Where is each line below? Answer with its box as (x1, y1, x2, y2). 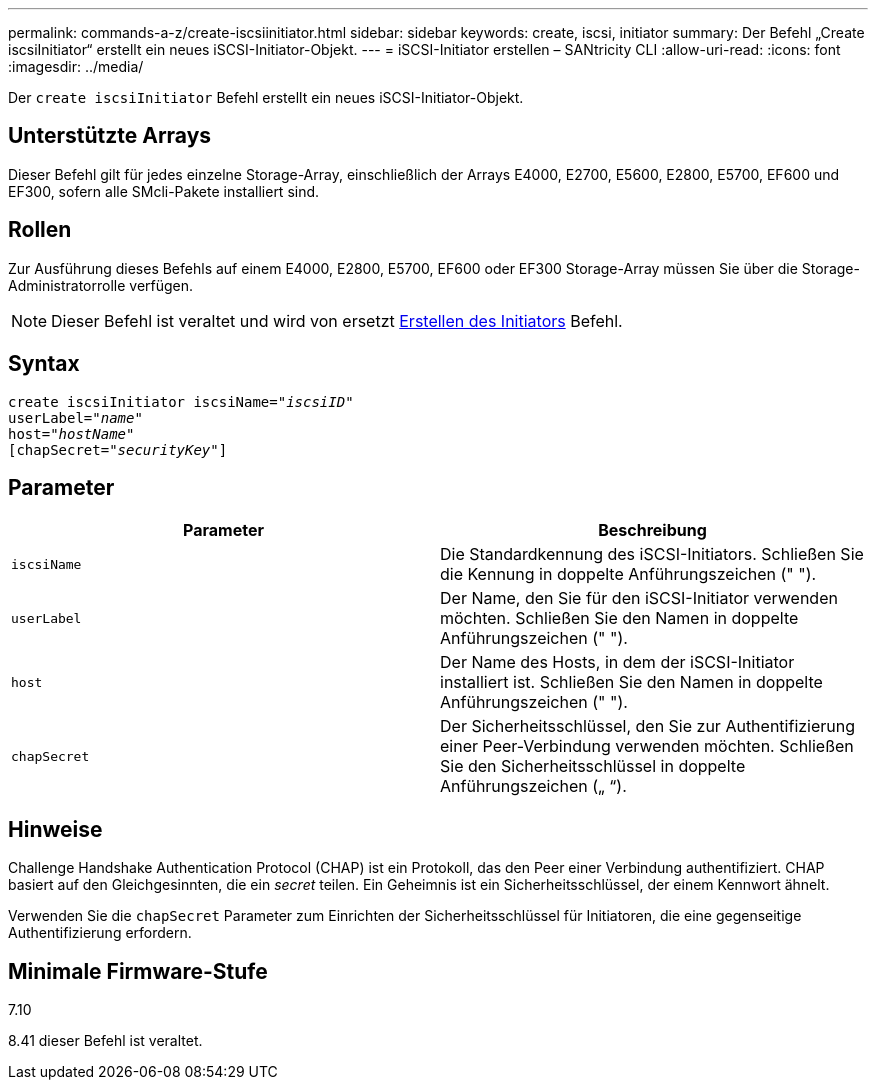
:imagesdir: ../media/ (8, 58, 144, 75)
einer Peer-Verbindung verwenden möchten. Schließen (440, 736, 854, 757)
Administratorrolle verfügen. (8, 276, 194, 294)
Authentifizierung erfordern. (8, 924, 192, 942)
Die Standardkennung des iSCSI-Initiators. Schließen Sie (440, 544, 864, 565)
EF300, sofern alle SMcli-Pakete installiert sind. (8, 182, 320, 200)
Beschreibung (598, 520, 707, 541)
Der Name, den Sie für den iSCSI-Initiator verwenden (440, 588, 838, 609)
